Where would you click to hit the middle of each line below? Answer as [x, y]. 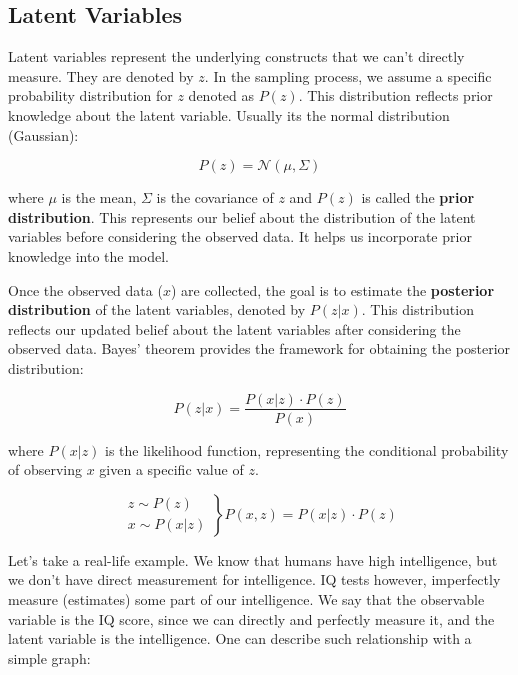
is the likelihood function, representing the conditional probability [307, 449]
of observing [45, 469]
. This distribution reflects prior [395, 95]
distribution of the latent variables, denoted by [157, 309]
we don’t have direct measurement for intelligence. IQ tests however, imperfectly [254, 579]
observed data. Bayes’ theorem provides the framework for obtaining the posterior [259, 348]
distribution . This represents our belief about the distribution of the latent [242, 216]
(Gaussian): [43, 134]
